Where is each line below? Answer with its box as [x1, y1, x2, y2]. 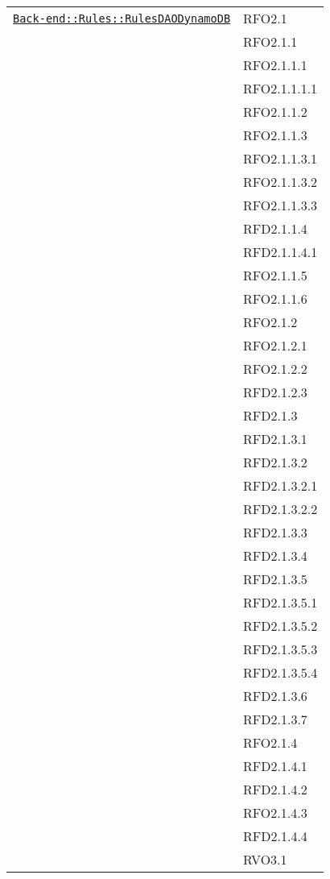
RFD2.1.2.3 [243, 383, 307, 401]
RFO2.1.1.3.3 [243, 196, 318, 214]
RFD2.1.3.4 [243, 546, 307, 565]
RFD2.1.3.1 [243, 429, 307, 448]
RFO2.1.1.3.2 [243, 172, 318, 191]
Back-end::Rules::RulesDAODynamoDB [13, 11, 231, 25]
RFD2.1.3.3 [243, 523, 307, 541]
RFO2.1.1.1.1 [243, 79, 318, 97]
